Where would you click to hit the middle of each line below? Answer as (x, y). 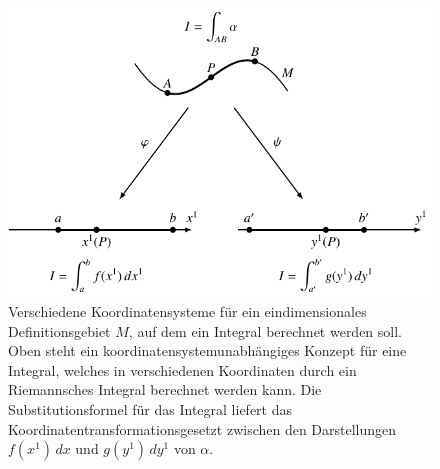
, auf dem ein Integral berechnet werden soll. (265, 330)
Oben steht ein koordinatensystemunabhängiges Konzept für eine (207, 350)
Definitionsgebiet (59, 330)
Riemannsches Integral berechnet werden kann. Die (165, 389)
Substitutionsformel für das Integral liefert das (150, 408)
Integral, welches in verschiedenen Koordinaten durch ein (182, 369)
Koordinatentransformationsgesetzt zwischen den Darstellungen (202, 428)
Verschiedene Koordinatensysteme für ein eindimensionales (187, 310)
